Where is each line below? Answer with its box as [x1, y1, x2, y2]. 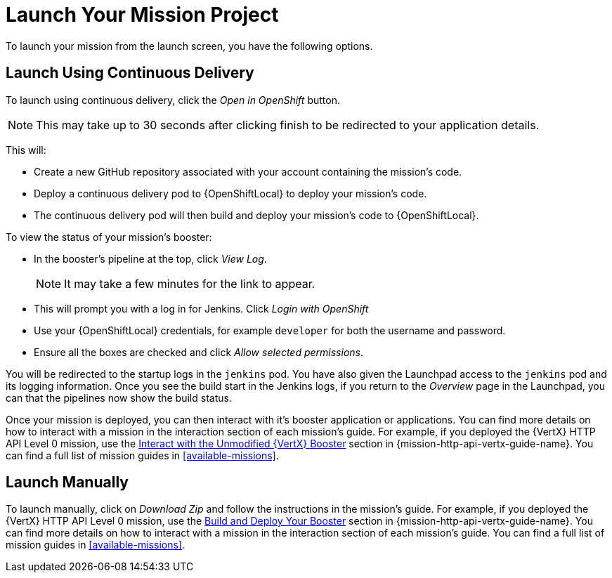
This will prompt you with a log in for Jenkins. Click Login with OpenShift [34, 302, 369, 315]
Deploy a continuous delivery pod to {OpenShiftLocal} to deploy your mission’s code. [34, 187, 427, 199]
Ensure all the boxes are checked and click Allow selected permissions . [34, 346, 364, 358]
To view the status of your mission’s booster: [6, 230, 212, 243]
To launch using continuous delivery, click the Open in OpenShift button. [6, 93, 340, 106]
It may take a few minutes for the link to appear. [64, 276, 315, 291]
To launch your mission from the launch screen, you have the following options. [6, 39, 373, 52]
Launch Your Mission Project [6, 3, 279, 27]
